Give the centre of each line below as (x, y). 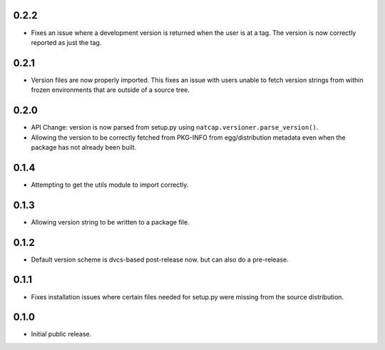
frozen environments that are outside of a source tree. (111, 90)
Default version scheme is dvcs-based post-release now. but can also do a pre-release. (160, 259)
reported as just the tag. (66, 42)
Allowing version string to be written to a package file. (110, 222)
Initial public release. (61, 334)
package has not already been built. (84, 147)
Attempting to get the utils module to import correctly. (110, 185)
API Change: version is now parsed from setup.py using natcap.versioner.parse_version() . (175, 128)
